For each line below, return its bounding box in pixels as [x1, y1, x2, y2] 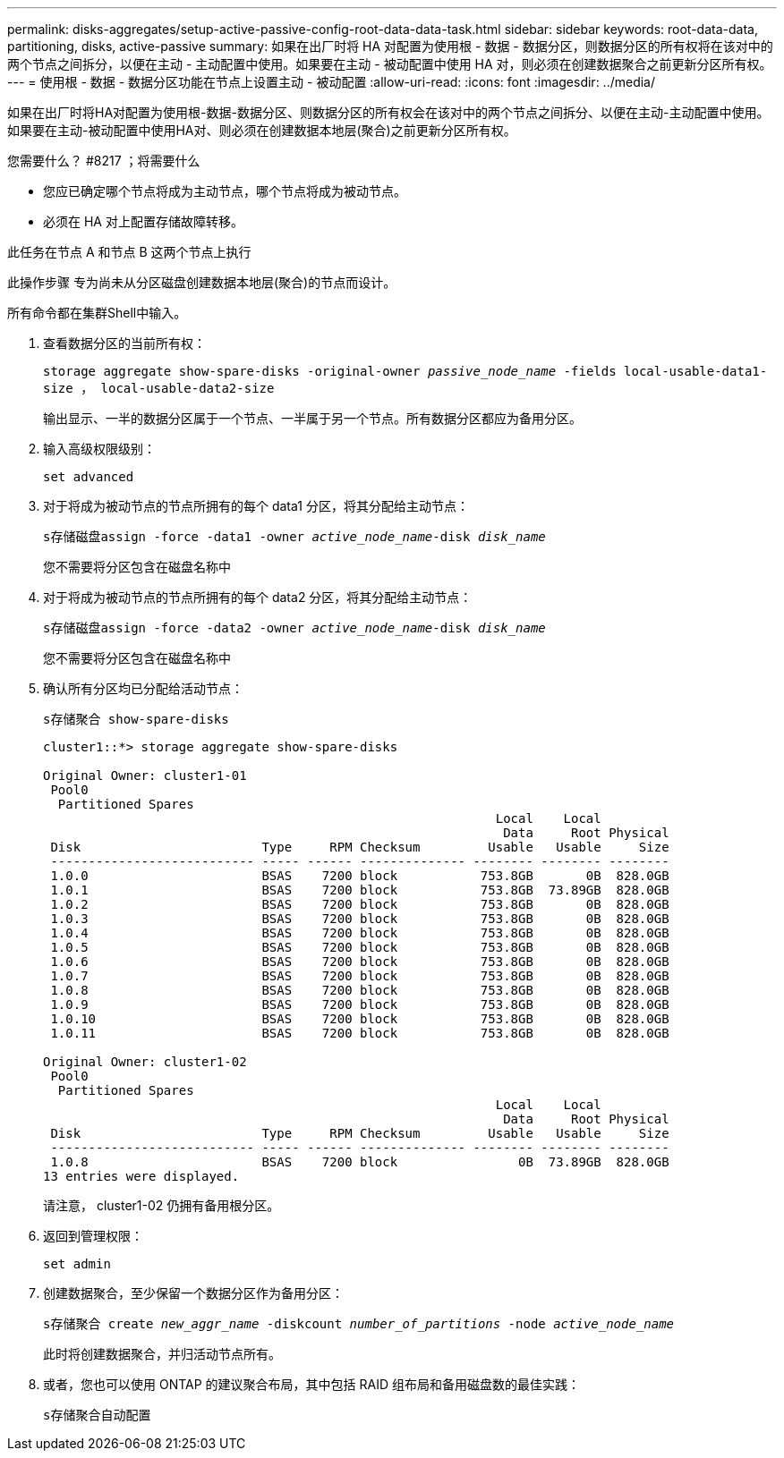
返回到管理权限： [43, 1228, 143, 1243]
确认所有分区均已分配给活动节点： [43, 681, 243, 696]
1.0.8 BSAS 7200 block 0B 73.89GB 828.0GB [50, 1155, 669, 1169]
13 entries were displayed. [43, 1169, 240, 1183]
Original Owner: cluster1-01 [43, 768, 247, 783]
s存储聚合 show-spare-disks [43, 712, 229, 726]
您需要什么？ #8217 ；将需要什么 [7, 153, 200, 168]
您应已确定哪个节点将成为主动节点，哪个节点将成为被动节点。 [43, 183, 406, 199]
